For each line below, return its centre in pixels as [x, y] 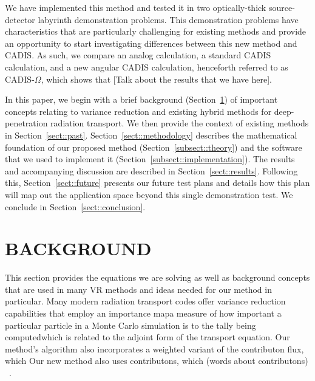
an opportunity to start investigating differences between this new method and [151, 43]
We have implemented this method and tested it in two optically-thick [136, 7]
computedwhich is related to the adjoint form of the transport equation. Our [147, 337]
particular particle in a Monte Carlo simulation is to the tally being [130, 325]
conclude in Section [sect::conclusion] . [75, 206]
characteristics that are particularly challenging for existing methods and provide [156, 31]
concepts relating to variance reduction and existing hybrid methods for [138, 111]
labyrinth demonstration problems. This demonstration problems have [168, 19]
